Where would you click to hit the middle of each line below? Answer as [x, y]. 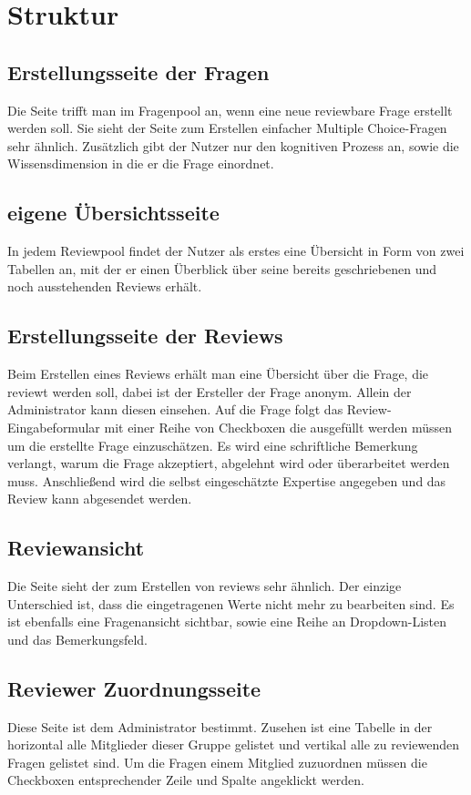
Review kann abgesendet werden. [100, 499]
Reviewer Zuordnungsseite [134, 688]
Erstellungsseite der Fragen [138, 71]
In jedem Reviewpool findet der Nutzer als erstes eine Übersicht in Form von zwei [236, 251]
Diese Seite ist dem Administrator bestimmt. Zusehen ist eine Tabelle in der [220, 726]
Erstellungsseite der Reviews [145, 336]
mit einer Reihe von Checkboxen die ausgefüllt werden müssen [278, 427]
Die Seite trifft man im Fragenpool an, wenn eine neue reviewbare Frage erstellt [230, 110]
